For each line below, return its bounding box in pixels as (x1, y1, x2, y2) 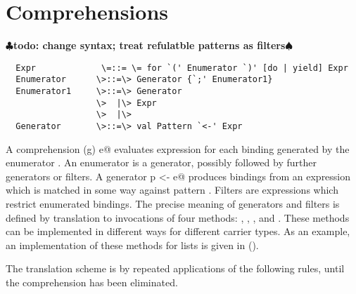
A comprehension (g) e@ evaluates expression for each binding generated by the (6, 141, 350, 156)
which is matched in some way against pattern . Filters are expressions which (6, 182, 338, 197)
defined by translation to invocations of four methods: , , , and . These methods (6, 210, 350, 225)
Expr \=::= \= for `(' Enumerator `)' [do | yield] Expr (15, 62, 348, 73)
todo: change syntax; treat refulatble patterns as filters (13, 38, 286, 53)
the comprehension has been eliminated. (6, 275, 178, 289)
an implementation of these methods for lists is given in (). (6, 237, 259, 252)
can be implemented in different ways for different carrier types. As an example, (6, 224, 350, 239)
